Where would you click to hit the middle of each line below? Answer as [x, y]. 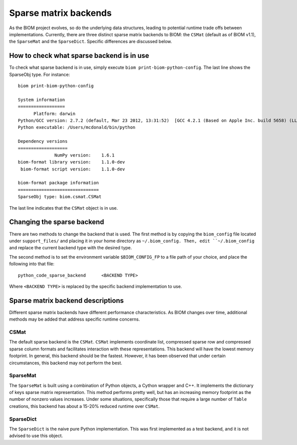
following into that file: [32, 264]
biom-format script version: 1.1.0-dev [73, 169]
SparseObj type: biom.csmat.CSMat [60, 197]
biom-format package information [58, 183]
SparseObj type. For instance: [40, 74]
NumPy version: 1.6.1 [85, 155]
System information [42, 100]
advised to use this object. [36, 436]
